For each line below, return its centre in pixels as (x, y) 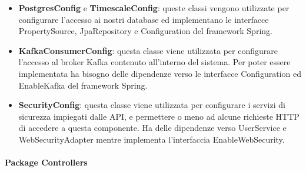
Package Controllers (46, 162)
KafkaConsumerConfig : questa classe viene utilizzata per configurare (148, 50)
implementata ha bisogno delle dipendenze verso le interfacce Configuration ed (160, 73)
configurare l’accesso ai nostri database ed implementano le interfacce (144, 19)
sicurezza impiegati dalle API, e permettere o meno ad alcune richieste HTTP (159, 116)
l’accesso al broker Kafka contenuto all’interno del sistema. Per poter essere (154, 62)
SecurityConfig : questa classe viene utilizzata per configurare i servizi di (152, 105)
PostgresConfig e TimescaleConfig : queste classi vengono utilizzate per (154, 8)
